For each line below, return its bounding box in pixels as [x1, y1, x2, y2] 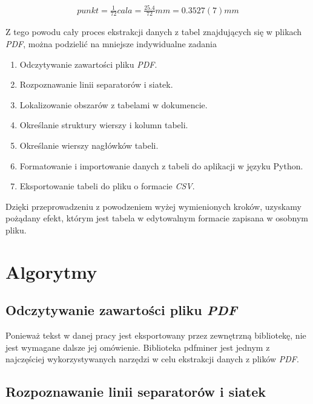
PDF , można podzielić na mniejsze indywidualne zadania [5, 37, 217, 50]
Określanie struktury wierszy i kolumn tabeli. [19, 119, 188, 131]
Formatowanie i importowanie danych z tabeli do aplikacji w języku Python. [19, 159, 303, 172]
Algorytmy [5, 259, 97, 284]
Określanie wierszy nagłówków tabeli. [19, 138, 159, 151]
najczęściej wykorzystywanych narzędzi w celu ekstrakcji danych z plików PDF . [5, 353, 299, 365]
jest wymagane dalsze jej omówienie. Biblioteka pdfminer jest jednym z [5, 340, 270, 353]
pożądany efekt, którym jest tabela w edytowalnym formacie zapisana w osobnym [5, 212, 309, 224]
